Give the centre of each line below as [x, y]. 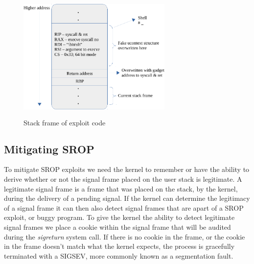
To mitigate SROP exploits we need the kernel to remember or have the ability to [127, 169]
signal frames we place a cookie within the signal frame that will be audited [117, 227]
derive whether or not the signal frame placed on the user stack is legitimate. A [123, 179]
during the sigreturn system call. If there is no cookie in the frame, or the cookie [125, 236]
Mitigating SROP [49, 149]
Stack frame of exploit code [65, 122]
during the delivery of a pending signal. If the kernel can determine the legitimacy [127, 198]
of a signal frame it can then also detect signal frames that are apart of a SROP [124, 207]
